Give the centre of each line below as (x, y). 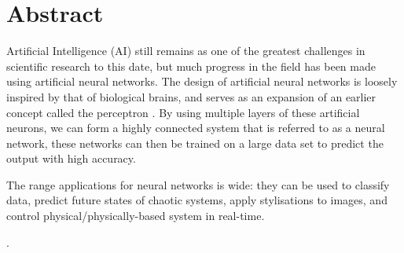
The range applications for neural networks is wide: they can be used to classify (198, 184)
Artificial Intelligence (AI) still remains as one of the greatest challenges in (186, 51)
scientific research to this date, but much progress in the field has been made (191, 66)
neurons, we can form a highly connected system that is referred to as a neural (196, 128)
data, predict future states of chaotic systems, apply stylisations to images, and (197, 200)
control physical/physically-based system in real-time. (136, 216)
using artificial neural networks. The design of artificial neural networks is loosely (202, 81)
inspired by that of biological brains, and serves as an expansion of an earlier (191, 96)
